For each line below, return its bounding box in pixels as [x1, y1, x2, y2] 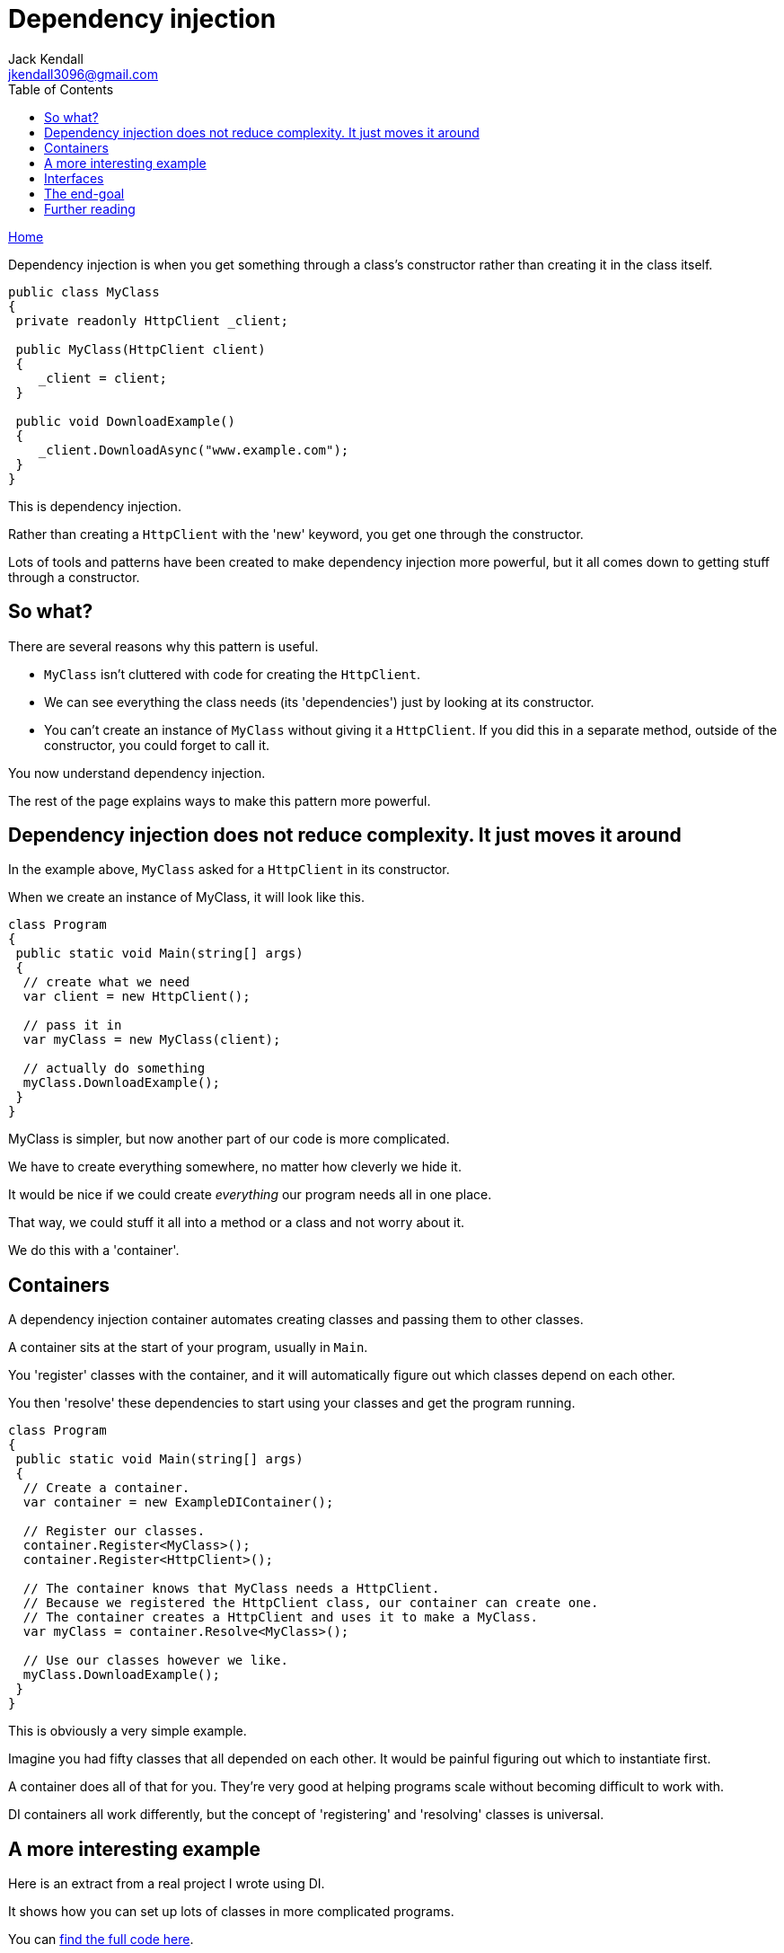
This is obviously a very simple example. [8, 1723, 247, 1739]
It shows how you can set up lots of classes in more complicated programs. [8, 1904, 454, 1920]
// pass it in [22, 1018, 122, 1033]
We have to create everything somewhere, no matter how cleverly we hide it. [8, 1159, 462, 1175]
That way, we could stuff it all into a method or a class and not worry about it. [8, 1215, 465, 1231]
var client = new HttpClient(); [22, 989, 251, 1004]
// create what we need [22, 975, 190, 990]
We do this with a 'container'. [8, 1242, 180, 1259]
